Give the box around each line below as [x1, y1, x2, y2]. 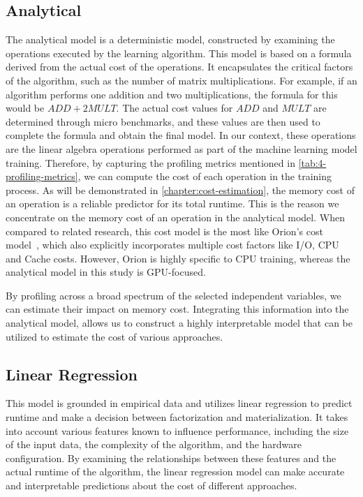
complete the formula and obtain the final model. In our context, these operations [6, 128, 356, 142]
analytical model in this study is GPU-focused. [6, 265, 206, 279]
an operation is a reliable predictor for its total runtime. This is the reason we [6, 196, 339, 211]
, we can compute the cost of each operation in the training [77, 169, 332, 184]
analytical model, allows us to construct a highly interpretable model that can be [6, 316, 353, 330]
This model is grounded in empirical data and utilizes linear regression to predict [6, 396, 353, 410]
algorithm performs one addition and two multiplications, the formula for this [6, 87, 338, 101]
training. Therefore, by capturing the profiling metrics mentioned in [6, 155, 295, 170]
